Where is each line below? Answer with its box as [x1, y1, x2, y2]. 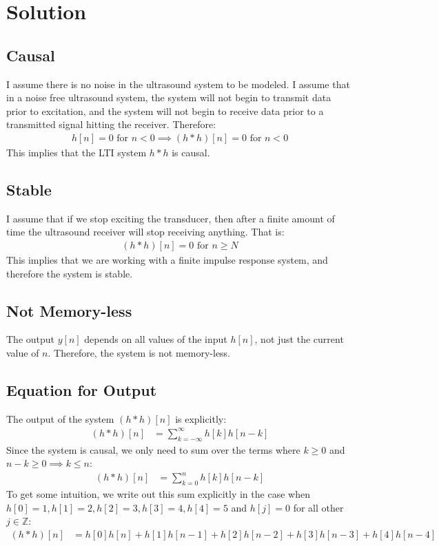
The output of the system [6, 411, 114, 426]
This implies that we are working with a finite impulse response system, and [6, 253, 328, 266]
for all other [293, 500, 344, 514]
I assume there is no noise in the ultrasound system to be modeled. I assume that [6, 76, 350, 91]
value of [6, 345, 39, 359]
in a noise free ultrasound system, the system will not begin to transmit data [6, 90, 331, 105]
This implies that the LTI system [6, 145, 147, 159]
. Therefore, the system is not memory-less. [48, 345, 231, 359]
